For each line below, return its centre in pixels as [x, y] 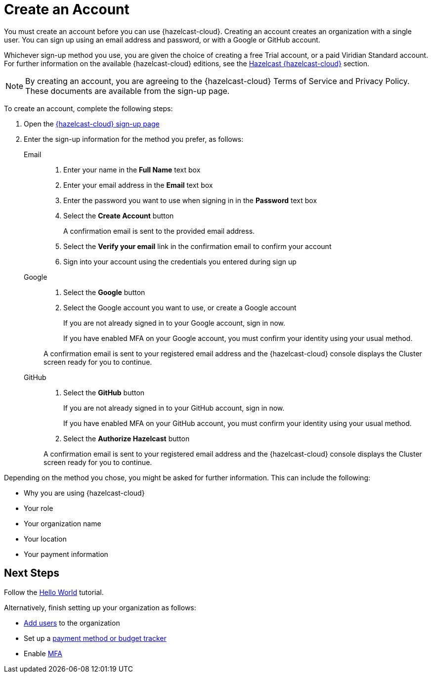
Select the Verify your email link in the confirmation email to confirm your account [197, 246]
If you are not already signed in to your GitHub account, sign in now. [174, 408]
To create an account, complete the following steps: [88, 108]
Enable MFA [43, 653]
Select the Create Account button [119, 215]
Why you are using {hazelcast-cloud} [84, 493]
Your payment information [66, 554]
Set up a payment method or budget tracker [95, 638]
